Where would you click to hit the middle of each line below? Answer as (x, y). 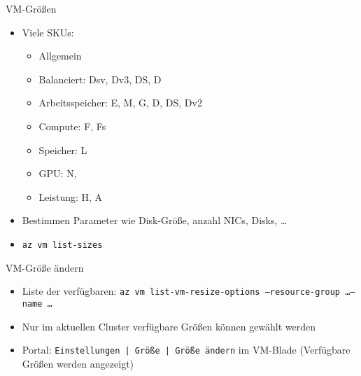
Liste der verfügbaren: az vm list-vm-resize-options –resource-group (181, 291)
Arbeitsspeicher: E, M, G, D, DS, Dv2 (120, 103)
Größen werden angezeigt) (78, 363)
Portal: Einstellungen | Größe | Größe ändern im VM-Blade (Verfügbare (186, 350)
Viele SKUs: (48, 32)
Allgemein (60, 56)
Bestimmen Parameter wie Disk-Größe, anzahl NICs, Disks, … (155, 220)
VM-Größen (31, 8)
